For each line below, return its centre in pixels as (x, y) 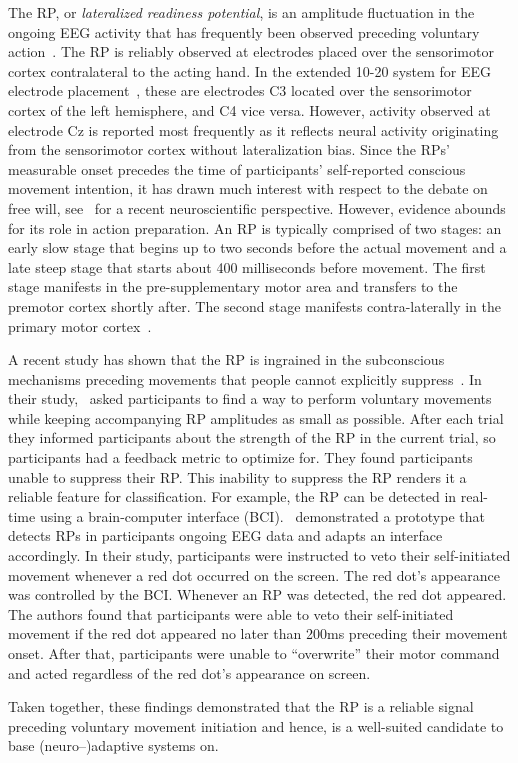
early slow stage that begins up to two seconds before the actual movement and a (257, 247)
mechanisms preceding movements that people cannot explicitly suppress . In (245, 378)
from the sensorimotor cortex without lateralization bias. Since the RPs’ (229, 149)
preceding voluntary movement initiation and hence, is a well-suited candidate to (256, 725)
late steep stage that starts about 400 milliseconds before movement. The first (247, 266)
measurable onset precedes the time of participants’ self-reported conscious (237, 168)
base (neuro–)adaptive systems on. (113, 745)
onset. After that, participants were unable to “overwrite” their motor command (254, 653)
